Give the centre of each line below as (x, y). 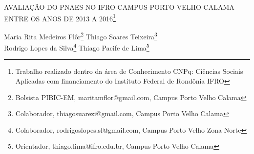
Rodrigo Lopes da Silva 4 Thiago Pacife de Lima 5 (77, 47)
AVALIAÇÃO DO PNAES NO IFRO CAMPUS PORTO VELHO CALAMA (119, 7)
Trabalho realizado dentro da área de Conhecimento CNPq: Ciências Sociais (129, 71)
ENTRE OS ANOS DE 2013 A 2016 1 (60, 17)
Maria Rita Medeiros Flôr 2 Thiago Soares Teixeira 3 (81, 35)
